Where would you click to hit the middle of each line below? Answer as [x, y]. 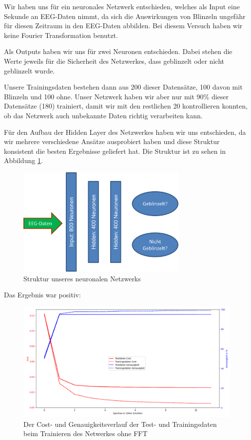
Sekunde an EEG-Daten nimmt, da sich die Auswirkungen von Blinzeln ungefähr [125, 16]
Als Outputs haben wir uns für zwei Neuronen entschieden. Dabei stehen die [118, 51]
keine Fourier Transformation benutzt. [61, 35]
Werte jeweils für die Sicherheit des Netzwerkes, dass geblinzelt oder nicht [114, 61]
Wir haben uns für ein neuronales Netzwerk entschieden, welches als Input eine [122, 6]
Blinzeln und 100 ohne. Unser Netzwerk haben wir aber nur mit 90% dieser [116, 96]
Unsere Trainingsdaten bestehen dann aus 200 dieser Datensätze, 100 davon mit [123, 87]
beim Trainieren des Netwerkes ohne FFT [86, 433]
